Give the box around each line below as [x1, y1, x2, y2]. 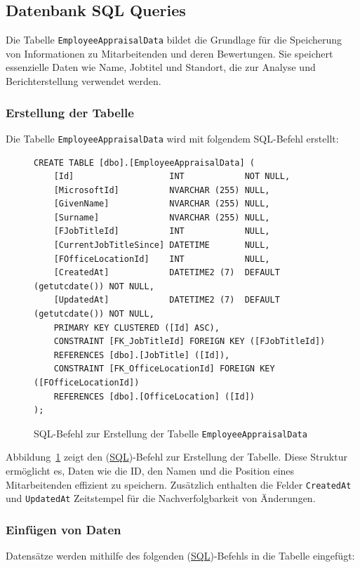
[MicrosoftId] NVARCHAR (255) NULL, [53, 185, 270, 195]
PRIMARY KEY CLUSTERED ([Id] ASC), [53, 322, 220, 333]
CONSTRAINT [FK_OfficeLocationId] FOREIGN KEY [53, 364, 275, 374]
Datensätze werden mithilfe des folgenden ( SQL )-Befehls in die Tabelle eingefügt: [6, 548, 355, 563]
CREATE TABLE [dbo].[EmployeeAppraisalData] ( [34, 157, 255, 168]
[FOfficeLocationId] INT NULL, [53, 253, 270, 264]
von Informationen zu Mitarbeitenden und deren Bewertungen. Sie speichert [6, 46, 333, 60]
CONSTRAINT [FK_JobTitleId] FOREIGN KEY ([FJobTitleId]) [53, 336, 326, 347]
